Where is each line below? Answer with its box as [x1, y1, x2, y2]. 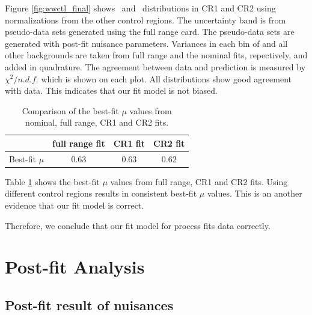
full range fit [52, 136, 105, 149]
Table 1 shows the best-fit [5, 175, 100, 188]
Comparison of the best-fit [22, 104, 119, 117]
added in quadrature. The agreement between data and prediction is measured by [5, 60, 306, 73]
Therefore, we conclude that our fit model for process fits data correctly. [5, 219, 271, 231]
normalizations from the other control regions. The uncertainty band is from [5, 13, 286, 26]
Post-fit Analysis [5, 254, 145, 279]
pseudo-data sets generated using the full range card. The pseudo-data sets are [5, 25, 295, 38]
